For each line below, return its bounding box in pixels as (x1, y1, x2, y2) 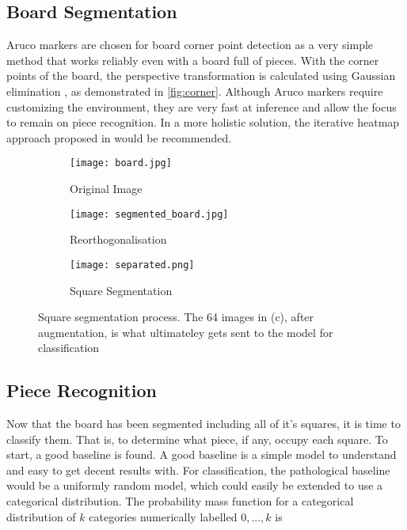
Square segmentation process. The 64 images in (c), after (38, 309, 314, 325)
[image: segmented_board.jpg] (70, 208, 229, 220)
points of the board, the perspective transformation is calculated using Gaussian (6, 67, 396, 84)
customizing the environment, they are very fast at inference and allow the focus (6, 98, 397, 115)
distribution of (6, 508, 76, 524)
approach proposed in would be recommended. (6, 129, 232, 146)
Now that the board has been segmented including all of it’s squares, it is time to (6, 415, 401, 432)
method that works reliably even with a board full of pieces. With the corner (6, 51, 379, 68)
